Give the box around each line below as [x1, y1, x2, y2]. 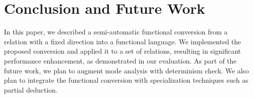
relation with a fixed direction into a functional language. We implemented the [4, 36, 241, 46]
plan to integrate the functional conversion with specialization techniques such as [4, 75, 249, 85]
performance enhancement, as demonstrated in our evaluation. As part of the [4, 55, 237, 65]
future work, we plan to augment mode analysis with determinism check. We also [4, 65, 249, 75]
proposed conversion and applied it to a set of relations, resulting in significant [4, 46, 241, 56]
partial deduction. [4, 84, 58, 95]
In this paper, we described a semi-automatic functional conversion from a [4, 27, 228, 37]
